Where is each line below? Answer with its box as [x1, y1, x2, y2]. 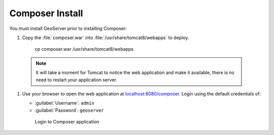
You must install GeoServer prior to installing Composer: [9, 25, 127, 31]
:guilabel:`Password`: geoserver [35, 107, 104, 113]
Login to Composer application [35, 119, 99, 125]
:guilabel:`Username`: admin [35, 100, 94, 106]
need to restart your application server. [36, 77, 118, 83]
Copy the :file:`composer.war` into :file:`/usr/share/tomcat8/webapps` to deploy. [22, 35, 189, 41]
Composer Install [9, 8, 83, 19]
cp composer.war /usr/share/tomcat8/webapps [35, 46, 134, 52]
